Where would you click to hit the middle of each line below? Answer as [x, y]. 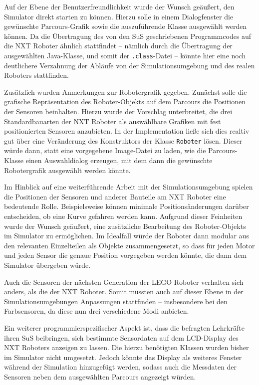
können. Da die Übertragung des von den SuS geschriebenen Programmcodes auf [128, 36]
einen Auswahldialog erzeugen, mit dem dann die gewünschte [119, 160]
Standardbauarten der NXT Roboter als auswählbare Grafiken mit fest [113, 121]
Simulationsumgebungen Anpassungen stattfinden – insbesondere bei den [116, 301]
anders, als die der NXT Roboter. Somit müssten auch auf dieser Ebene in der [124, 291]
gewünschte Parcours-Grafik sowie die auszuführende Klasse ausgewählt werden [126, 26]
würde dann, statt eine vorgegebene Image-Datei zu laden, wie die [105, 150]
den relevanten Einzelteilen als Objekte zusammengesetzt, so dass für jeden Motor [129, 245]
